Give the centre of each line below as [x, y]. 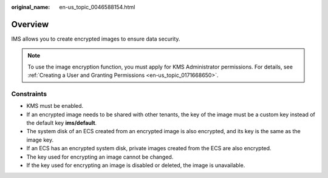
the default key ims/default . [62, 123]
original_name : [31, 7]
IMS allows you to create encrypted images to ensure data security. [96, 39]
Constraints [29, 94]
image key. [40, 140]
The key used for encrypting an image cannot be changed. [100, 157]
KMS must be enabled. [55, 106]
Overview [30, 24]
